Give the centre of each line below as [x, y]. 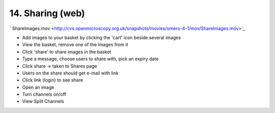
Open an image [38, 87]
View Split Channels [43, 101]
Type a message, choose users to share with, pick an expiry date [90, 59]
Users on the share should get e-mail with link [71, 73]
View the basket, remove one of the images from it [75, 45]
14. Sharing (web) [47, 13]
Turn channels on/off [44, 94]
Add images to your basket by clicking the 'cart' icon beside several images [101, 37]
